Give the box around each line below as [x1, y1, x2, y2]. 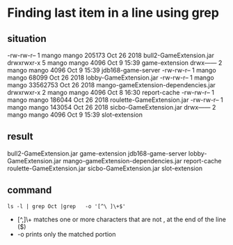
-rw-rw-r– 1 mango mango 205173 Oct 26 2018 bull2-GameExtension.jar [7, 51, 214, 59]
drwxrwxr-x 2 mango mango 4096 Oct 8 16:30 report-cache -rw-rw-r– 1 [7, 89, 214, 96]
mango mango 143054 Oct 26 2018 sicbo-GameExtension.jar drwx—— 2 [7, 103, 216, 111]
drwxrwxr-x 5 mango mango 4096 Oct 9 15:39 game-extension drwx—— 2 [7, 59, 223, 67]
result [7, 131, 33, 142]
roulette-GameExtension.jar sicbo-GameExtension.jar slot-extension [7, 164, 203, 172]
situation [7, 33, 47, 45]
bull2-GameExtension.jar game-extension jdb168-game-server [7, 149, 187, 158]
